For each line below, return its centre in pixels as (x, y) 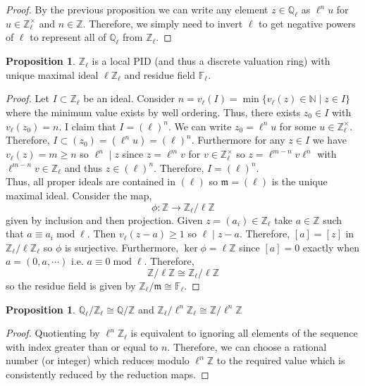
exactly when (331, 247)
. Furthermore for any (238, 140)
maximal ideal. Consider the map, (79, 195)
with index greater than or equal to (82, 346)
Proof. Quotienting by (53, 333)
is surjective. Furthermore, (122, 247)
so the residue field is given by (71, 285)
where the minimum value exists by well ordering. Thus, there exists (153, 112)
